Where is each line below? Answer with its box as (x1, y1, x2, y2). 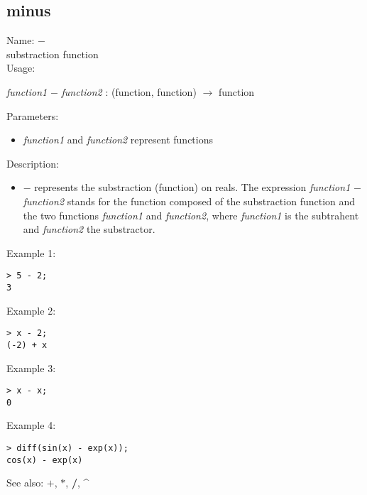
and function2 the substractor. (23, 222, 155, 236)
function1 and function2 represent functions (23, 132, 213, 147)
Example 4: (6, 418, 56, 433)
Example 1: (6, 245, 56, 260)
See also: (6, 475, 44, 490)
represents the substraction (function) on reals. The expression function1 (34, 180, 351, 195)
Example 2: (6, 303, 56, 317)
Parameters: (6, 108, 59, 123)
